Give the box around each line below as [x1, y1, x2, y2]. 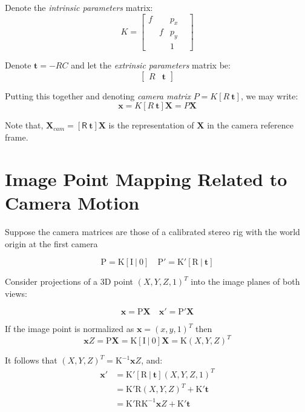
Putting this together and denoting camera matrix [5, 89, 191, 102]
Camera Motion [5, 190, 140, 215]
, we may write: [240, 89, 298, 102]
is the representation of [108, 119, 194, 131]
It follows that [5, 354, 57, 367]
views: [5, 287, 28, 299]
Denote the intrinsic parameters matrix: [5, 1, 153, 13]
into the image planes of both [191, 275, 300, 288]
